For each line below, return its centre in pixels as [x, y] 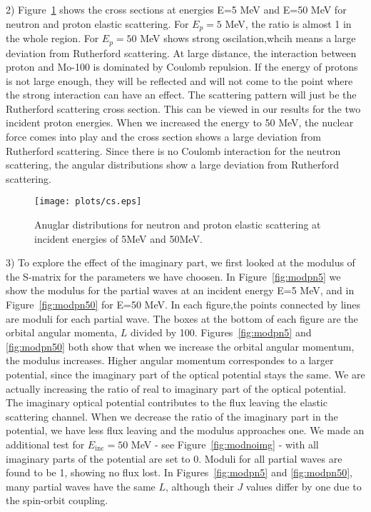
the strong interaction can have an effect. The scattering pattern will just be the [181, 95]
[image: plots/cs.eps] [88, 202]
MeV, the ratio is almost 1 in [288, 23]
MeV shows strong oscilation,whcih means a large [248, 38]
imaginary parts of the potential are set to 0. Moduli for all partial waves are [174, 458]
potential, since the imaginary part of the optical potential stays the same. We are [185, 375]
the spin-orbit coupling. [57, 500]
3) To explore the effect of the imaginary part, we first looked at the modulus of [181, 262]
